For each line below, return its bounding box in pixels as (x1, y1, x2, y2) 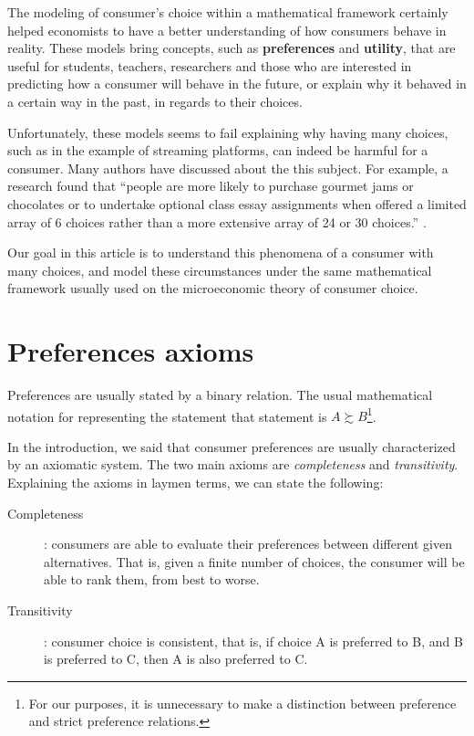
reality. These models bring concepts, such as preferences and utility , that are (7, 38, 456, 58)
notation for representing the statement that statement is (7, 406, 327, 426)
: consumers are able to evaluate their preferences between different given (44, 534, 453, 553)
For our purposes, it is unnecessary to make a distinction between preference (28, 693, 457, 712)
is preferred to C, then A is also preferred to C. (44, 649, 308, 668)
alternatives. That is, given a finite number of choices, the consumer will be (44, 552, 465, 571)
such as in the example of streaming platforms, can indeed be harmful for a (7, 141, 428, 160)
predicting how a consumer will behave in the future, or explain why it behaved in (7, 74, 467, 93)
